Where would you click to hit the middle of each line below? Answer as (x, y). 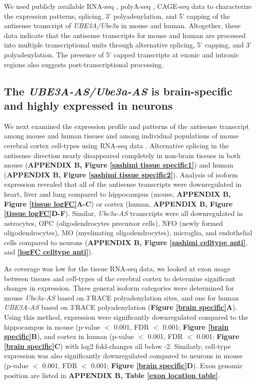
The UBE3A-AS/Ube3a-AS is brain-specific (118, 91)
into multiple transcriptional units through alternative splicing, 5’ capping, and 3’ (128, 45)
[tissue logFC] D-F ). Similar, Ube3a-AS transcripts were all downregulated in (124, 213)
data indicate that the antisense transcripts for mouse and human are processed (125, 35)
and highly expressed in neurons (88, 105)
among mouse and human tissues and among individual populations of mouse (122, 136)
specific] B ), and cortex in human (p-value (69, 336)
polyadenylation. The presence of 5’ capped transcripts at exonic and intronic (122, 54)
